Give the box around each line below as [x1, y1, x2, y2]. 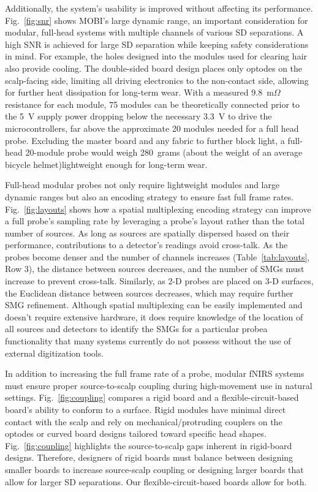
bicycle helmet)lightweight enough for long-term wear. [5, 157, 208, 170]
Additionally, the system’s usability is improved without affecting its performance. [5, 2, 313, 14]
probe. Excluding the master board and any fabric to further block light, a [5, 134, 285, 146]
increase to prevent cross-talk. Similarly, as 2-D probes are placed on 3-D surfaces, [5, 274, 314, 287]
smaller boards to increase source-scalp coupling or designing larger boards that [5, 463, 304, 475]
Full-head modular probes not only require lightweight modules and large [5, 178, 280, 191]
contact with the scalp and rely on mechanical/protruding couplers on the [5, 415, 282, 428]
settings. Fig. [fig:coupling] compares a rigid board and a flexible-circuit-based [5, 391, 299, 404]
